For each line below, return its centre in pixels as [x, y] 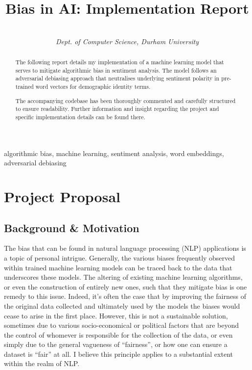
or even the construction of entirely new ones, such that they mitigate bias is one [126, 286]
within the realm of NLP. [42, 363]
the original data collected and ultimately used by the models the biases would [122, 305]
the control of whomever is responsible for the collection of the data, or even [118, 334]
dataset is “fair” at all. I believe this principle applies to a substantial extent [118, 354]
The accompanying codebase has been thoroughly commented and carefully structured [126, 100]
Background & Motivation [72, 227]
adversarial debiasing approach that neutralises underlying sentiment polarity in [117, 78]
